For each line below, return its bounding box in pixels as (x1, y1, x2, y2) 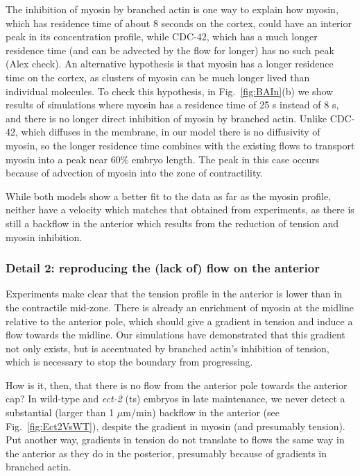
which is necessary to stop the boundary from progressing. (6, 354, 253, 369)
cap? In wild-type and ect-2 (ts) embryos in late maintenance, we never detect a (6, 391, 345, 406)
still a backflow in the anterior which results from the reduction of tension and (6, 215, 339, 230)
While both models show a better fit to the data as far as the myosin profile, (6, 188, 332, 203)
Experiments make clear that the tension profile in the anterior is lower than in (6, 286, 343, 301)
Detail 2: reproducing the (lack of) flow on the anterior (6, 259, 320, 277)
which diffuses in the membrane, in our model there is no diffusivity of (21, 124, 320, 139)
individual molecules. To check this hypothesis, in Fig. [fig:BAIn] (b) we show (6, 83, 334, 98)
